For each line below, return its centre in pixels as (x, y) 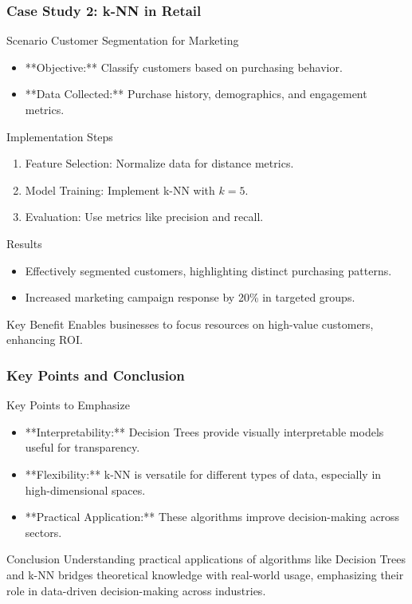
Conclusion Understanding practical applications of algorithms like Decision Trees (206, 559)
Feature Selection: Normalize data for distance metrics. (159, 163)
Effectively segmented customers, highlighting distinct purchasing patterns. (208, 270)
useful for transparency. (82, 447)
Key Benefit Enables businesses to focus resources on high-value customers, (190, 324)
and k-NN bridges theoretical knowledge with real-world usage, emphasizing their (205, 574)
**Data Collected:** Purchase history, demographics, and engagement (196, 94)
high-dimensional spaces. (85, 490)
